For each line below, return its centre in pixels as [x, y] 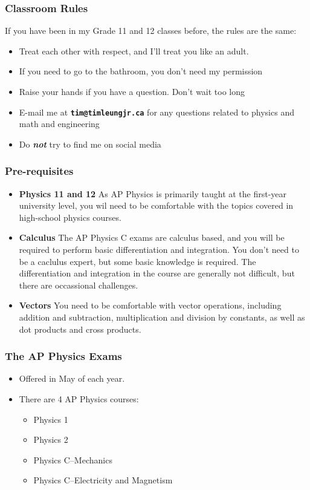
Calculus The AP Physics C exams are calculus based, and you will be [152, 237]
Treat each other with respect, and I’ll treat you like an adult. [134, 51]
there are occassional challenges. [79, 285]
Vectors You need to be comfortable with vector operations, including [150, 305]
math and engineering [59, 124]
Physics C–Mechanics [73, 459]
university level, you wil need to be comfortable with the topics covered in [156, 205]
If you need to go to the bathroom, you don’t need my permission [141, 71]
